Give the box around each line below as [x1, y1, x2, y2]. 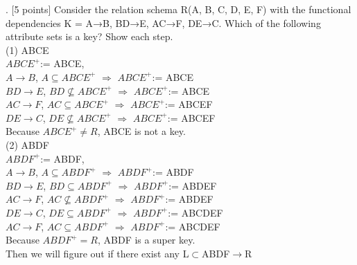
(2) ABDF [6, 137, 49, 152]
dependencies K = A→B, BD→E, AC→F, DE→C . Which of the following [6, 15, 321, 30]
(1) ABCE [6, 42, 49, 57]
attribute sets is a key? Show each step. [6, 29, 173, 44]
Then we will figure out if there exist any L [6, 246, 189, 260]
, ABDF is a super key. [97, 232, 195, 247]
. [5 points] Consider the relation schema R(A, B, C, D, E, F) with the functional [6, 2, 351, 16]
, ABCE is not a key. [97, 124, 186, 138]
